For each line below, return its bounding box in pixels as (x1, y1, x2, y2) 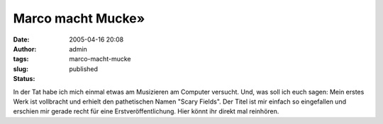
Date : (13, 35, 30, 44)
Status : (13, 75, 35, 83)
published (69, 64, 99, 73)
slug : (13, 64, 28, 73)
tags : (13, 55, 29, 63)
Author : (13, 44, 37, 53)
